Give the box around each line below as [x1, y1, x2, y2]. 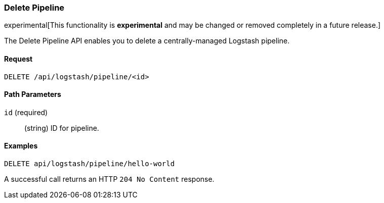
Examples [4, 141, 38, 150]
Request [4, 54, 33, 63]
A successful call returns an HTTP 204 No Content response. [4, 175, 215, 184]
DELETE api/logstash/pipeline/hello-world [4, 160, 175, 168]
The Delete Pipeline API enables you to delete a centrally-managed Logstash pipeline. [4, 36, 290, 45]
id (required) [4, 108, 48, 117]
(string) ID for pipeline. [24, 123, 99, 132]
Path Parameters [4, 90, 61, 99]
